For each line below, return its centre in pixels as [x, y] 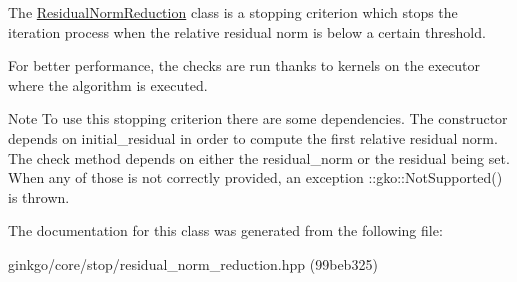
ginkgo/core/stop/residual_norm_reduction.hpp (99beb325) [193, 263]
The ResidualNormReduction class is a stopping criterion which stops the [233, 12]
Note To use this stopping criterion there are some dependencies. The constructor [258, 118]
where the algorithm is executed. [108, 84]
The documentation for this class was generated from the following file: [225, 230]
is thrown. [39, 196]
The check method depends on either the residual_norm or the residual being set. [259, 157]
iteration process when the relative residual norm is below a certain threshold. [247, 31]
